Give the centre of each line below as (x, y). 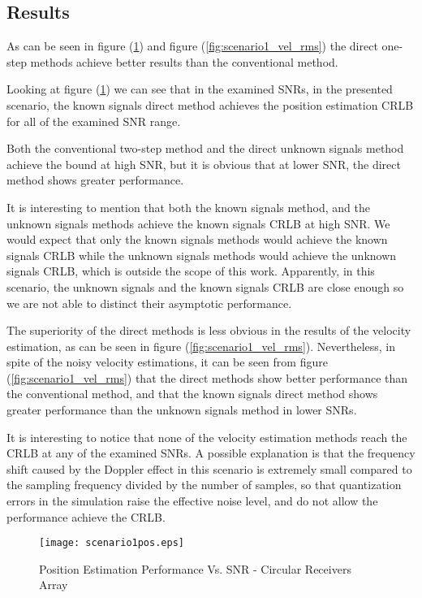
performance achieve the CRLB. (86, 516)
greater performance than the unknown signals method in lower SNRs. (182, 410)
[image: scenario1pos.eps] (112, 543)
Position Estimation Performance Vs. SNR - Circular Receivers (195, 568)
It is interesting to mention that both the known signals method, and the (188, 207)
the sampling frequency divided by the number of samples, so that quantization (204, 485)
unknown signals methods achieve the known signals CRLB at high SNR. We (198, 223)
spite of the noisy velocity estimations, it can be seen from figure (167, 362)
